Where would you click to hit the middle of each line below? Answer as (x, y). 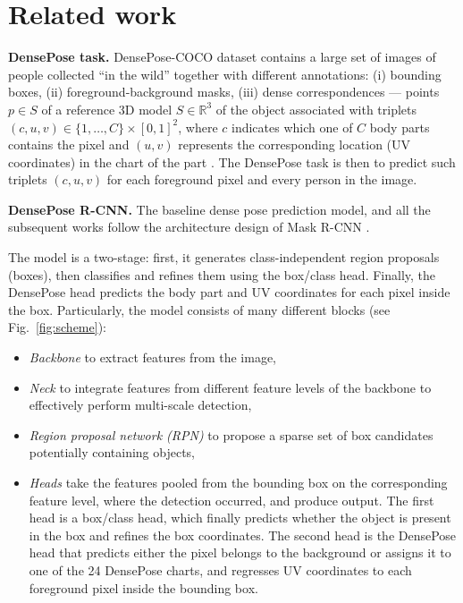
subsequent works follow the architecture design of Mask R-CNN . (189, 227)
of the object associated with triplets (316, 109)
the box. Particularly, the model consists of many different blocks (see (199, 309)
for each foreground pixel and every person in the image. (262, 179)
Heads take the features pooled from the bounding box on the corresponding (238, 482)
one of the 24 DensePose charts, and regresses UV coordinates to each (220, 569)
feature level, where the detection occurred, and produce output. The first (231, 500)
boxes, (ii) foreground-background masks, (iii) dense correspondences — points (224, 92)
